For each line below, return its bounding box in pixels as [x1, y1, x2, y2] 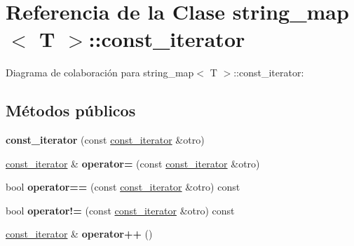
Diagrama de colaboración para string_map [6, 65, 194, 80]
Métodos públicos [6, 100, 136, 121]
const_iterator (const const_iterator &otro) [6, 132, 205, 147]
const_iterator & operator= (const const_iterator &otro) [6, 156, 260, 170]
